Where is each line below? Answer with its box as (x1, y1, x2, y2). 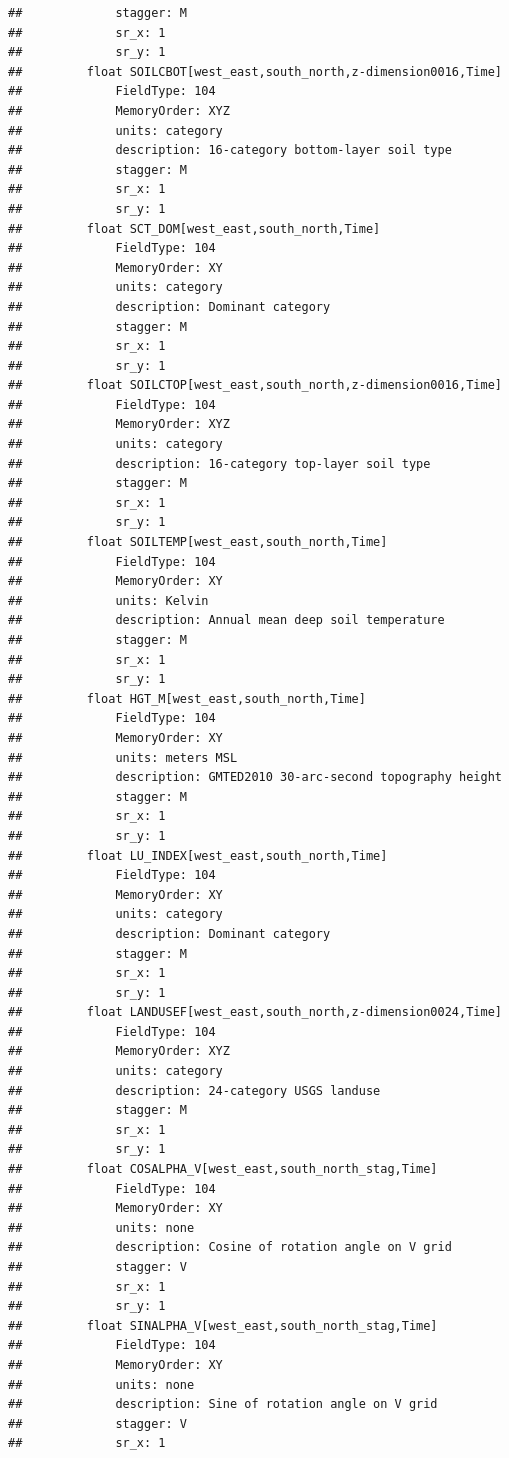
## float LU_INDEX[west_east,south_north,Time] (8, 848, 388, 863)
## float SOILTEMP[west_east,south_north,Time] (8, 535, 388, 550)
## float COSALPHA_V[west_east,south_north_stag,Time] (8, 1162, 438, 1177)
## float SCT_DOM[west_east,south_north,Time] (8, 221, 381, 236)
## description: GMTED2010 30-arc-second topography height (8, 770, 502, 785)
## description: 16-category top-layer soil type (8, 456, 431, 471)
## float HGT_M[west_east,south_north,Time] (8, 691, 366, 706)
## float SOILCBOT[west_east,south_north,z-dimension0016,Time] (8, 64, 502, 79)
